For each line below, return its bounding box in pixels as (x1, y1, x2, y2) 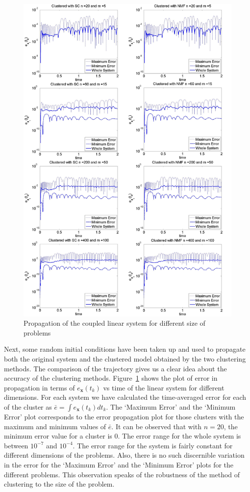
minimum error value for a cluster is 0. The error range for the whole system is (4, 431, 241, 441)
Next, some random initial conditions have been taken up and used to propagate (4, 344, 246, 354)
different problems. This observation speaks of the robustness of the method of (4, 469, 240, 479)
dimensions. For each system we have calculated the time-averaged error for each (4, 392, 247, 402)
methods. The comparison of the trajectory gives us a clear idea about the (4, 363, 227, 373)
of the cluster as (4, 401, 52, 412)
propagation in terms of (4, 382, 75, 392)
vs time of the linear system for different (103, 382, 225, 392)
